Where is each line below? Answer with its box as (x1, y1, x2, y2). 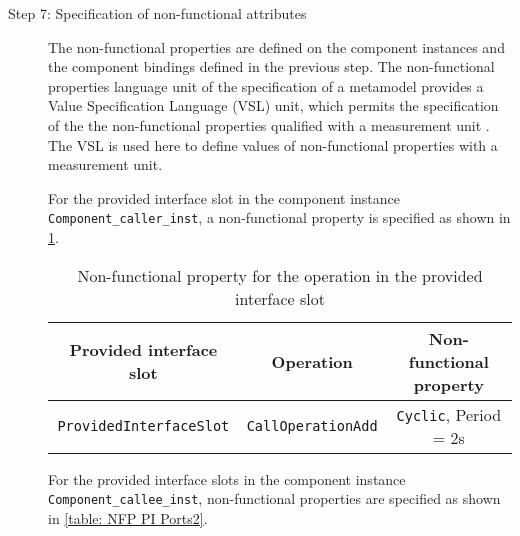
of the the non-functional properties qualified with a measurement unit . (48, 114, 490, 135)
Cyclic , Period (396, 402, 502, 426)
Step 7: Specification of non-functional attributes (8, 3, 307, 23)
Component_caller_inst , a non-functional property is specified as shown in (48, 207, 511, 228)
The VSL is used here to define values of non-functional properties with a (48, 134, 498, 155)
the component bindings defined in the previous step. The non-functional (48, 56, 495, 77)
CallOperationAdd (246, 417, 378, 434)
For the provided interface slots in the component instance (48, 468, 406, 489)
